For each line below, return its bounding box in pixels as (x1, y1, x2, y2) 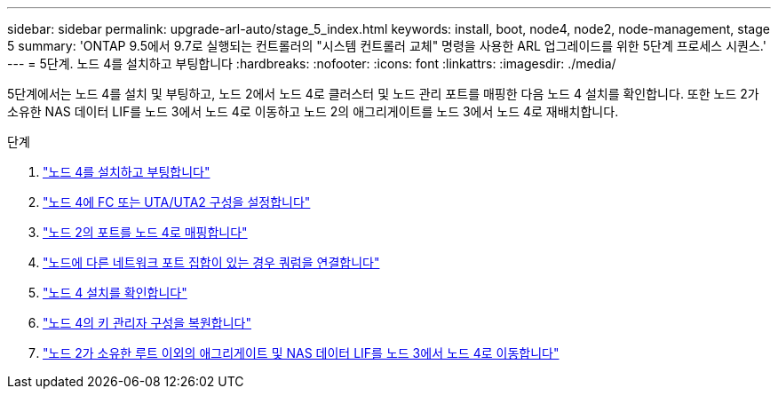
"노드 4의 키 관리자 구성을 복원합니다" (43, 315, 251, 330)
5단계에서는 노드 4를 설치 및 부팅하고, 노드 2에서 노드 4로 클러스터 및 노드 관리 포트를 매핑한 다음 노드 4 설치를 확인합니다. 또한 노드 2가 (7, 86, 759, 101)
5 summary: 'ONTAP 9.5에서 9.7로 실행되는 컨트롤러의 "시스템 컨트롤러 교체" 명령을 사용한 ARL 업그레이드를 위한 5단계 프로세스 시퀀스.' (7, 38, 766, 53)
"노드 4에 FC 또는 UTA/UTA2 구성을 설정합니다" (43, 194, 311, 210)
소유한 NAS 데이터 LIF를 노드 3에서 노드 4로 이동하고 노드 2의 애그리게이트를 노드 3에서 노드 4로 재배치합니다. (7, 104, 619, 119)
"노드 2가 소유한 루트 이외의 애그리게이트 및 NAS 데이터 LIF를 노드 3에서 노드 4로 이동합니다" (43, 345, 560, 360)
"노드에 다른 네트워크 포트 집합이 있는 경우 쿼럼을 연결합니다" (43, 255, 380, 270)
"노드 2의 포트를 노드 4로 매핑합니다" (43, 225, 248, 240)
